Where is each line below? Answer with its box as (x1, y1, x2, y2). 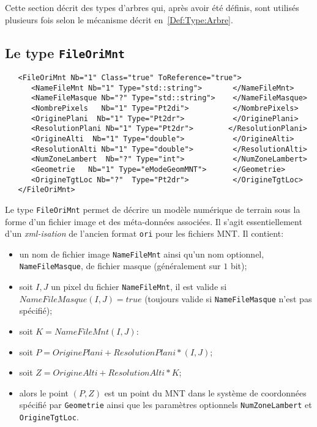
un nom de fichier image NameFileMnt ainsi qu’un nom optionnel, (19, 247, 264, 260)
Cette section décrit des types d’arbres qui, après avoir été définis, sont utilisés (5, 1, 299, 13)
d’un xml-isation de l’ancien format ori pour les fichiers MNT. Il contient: (5, 227, 284, 240)
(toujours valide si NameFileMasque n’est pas (144, 292, 312, 305)
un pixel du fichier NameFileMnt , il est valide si (51, 280, 227, 293)
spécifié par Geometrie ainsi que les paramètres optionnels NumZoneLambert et (19, 398, 312, 411)
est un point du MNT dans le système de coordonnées (104, 386, 307, 399)
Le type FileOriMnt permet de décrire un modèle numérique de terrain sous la (5, 202, 300, 215)
